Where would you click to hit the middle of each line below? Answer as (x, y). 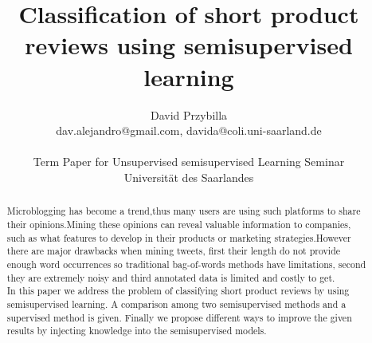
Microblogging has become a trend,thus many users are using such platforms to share (184, 211)
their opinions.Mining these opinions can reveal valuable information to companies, (179, 224)
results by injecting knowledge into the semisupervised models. (137, 331)
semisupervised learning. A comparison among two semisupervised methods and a (176, 304)
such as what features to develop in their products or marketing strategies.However (179, 237)
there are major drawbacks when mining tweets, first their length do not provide (174, 251)
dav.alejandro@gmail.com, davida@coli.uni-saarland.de (189, 130)
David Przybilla (189, 114)
